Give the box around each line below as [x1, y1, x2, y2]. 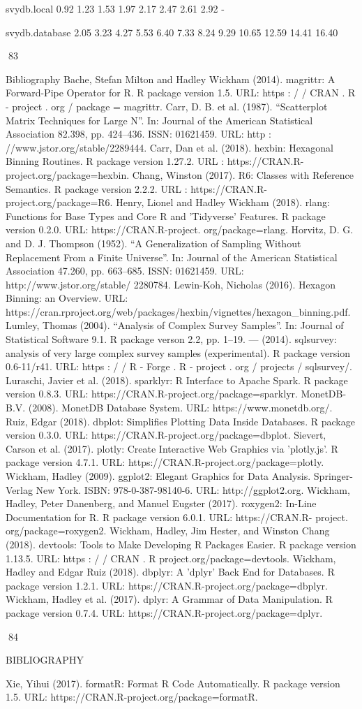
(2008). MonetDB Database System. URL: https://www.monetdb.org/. [28, 400, 333, 415]
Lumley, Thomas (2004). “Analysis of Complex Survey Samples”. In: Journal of [6, 318, 344, 332]
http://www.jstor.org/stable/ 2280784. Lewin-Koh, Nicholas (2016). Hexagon [6, 277, 336, 291]
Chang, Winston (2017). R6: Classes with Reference [132, 167, 354, 182]
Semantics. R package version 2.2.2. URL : [6, 181, 188, 196]
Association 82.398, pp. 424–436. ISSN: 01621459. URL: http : [6, 126, 271, 141]
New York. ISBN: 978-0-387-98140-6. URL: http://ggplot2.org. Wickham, [36, 482, 350, 497]
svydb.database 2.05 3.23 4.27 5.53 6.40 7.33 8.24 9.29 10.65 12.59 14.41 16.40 [6, 24, 338, 39]
